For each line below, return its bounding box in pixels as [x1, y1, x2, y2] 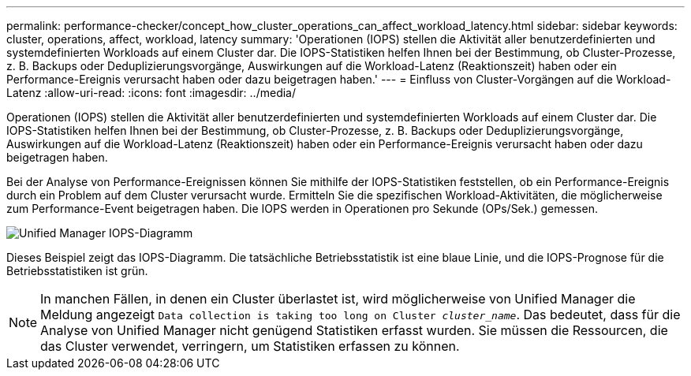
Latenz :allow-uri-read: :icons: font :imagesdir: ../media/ [6, 86, 296, 99]
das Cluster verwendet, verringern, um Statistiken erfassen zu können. [40, 338, 460, 354]
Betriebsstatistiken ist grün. [6, 264, 148, 277]
